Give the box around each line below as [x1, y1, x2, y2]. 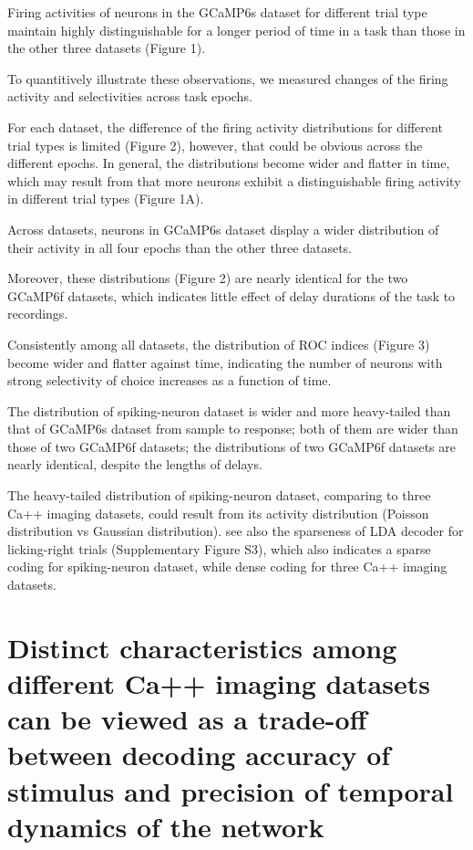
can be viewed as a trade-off [7, 700, 367, 738]
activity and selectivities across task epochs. [7, 87, 252, 106]
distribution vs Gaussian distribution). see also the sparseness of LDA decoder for [7, 521, 464, 540]
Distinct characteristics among [7, 628, 397, 666]
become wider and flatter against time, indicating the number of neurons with [7, 352, 443, 372]
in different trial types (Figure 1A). [7, 189, 204, 208]
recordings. [7, 304, 68, 323]
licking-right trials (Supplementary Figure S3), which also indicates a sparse [7, 539, 431, 558]
